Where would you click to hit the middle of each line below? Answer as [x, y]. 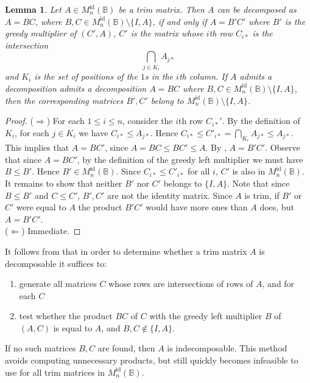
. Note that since [258, 183]
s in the [159, 76]
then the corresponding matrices [64, 100]
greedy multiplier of [41, 33]
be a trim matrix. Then [161, 9]
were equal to [41, 207]
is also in [249, 171]
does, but [277, 207]
